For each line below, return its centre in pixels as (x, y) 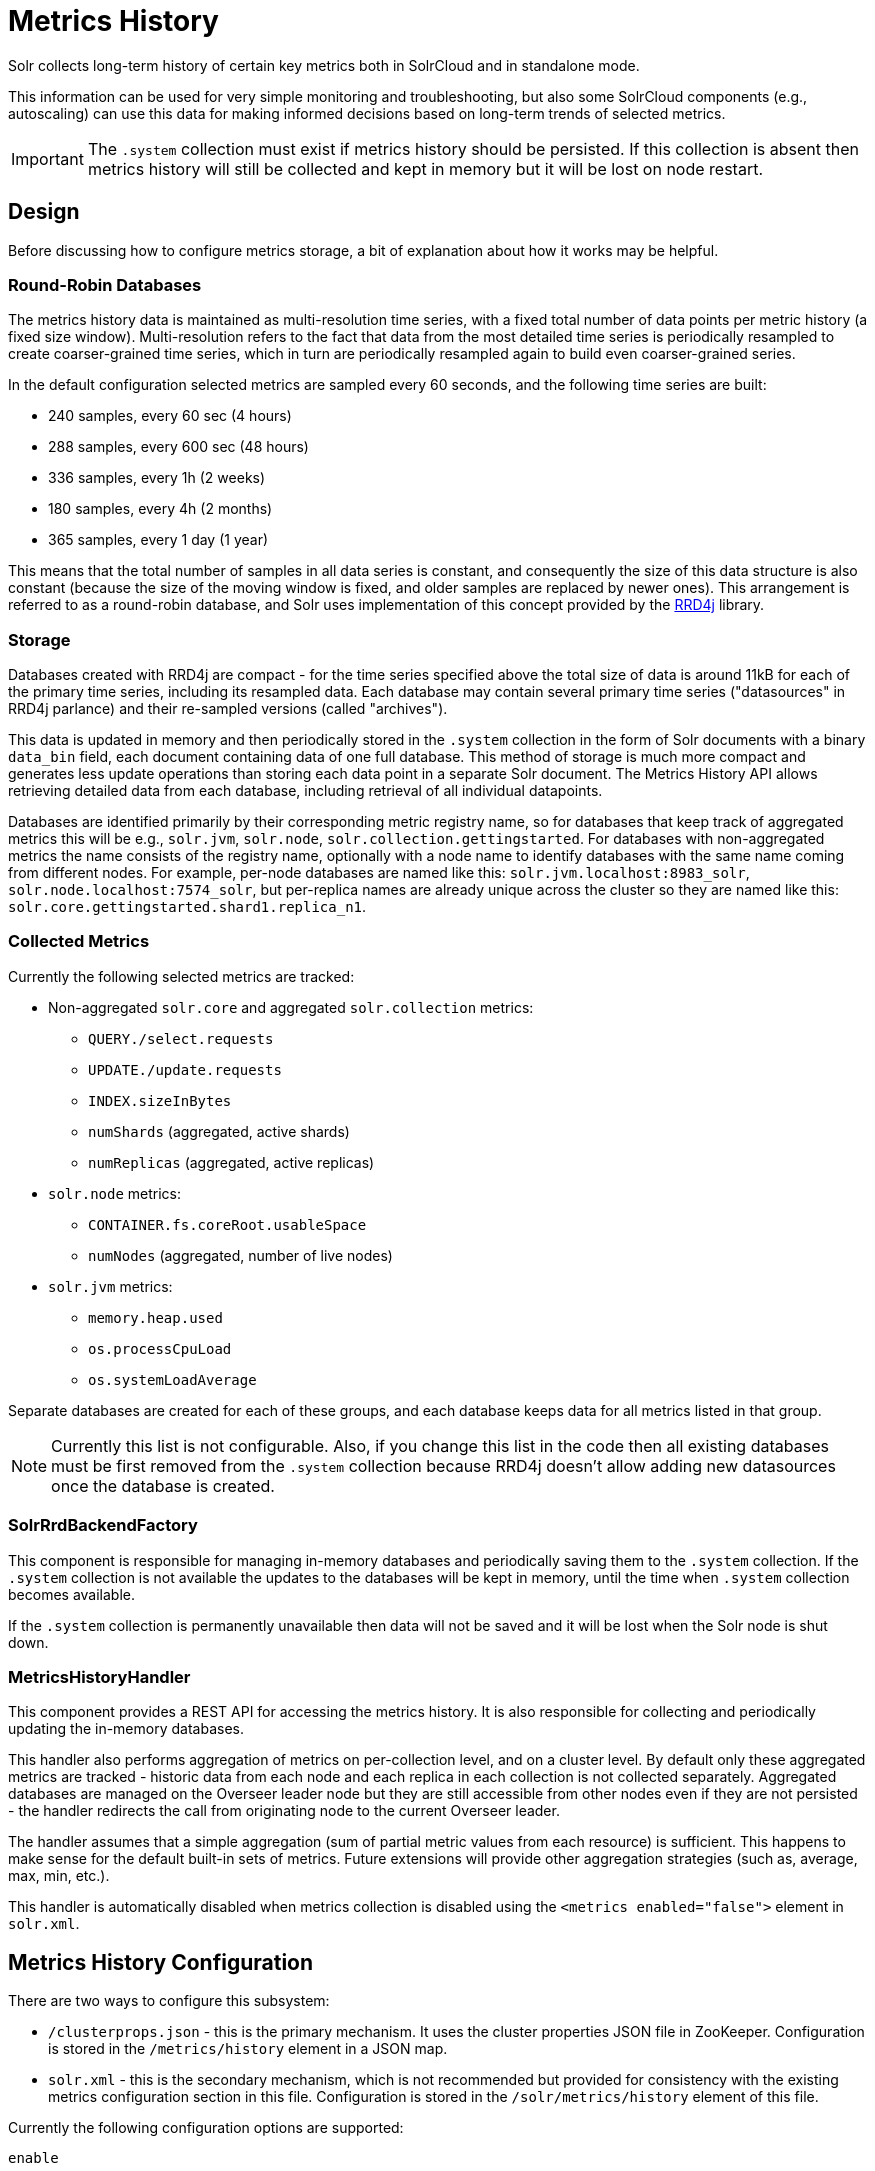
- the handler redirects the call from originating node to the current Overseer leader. (284, 1811)
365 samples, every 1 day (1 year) (158, 540)
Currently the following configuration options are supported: (206, 2128)
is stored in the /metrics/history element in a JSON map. (248, 2049)
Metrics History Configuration (161, 1962)
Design (44, 212)
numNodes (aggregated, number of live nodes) (240, 1255)
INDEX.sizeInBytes (160, 1100)
